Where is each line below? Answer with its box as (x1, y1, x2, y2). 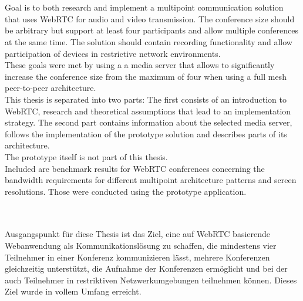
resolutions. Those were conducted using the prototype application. (5, 185, 247, 197)
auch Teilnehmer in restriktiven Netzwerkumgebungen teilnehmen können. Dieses (5, 273, 297, 286)
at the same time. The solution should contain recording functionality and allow (5, 35, 292, 48)
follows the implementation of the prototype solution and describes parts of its (5, 127, 287, 140)
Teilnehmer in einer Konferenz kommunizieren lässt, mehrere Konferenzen (5, 251, 270, 263)
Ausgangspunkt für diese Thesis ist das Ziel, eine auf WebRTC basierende (5, 228, 270, 240)
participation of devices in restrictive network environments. (5, 47, 221, 59)
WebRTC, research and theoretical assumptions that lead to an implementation (5, 104, 291, 117)
